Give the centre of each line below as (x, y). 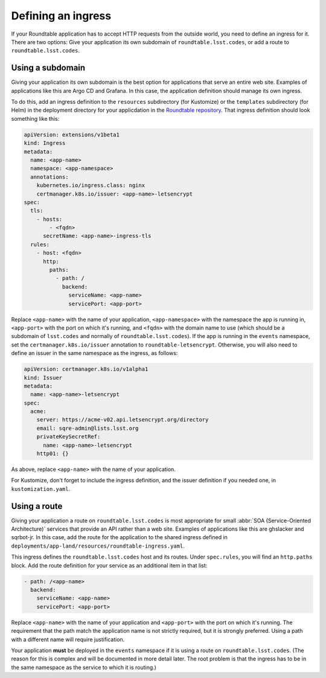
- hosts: (50, 219)
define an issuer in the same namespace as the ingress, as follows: (94, 353)
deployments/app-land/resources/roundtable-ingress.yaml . (98, 546)
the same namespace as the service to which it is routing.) (84, 667)
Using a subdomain (48, 68)
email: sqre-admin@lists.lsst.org (88, 428)
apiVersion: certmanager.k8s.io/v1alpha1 (86, 369)
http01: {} (53, 454)
